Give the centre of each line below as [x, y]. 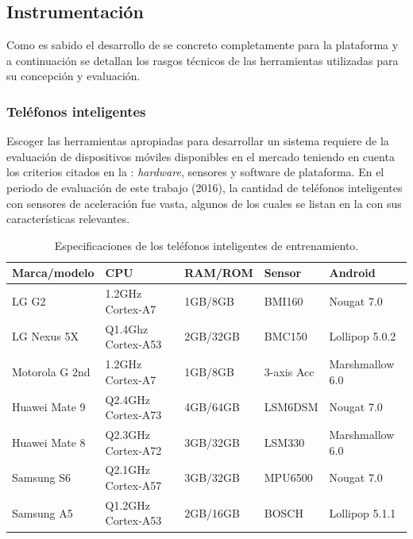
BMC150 [286, 336]
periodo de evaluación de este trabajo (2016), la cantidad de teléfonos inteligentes [205, 187]
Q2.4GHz [128, 399]
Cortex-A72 [133, 450]
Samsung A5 [42, 512]
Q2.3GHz [128, 434]
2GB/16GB [212, 512]
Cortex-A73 [133, 415]
